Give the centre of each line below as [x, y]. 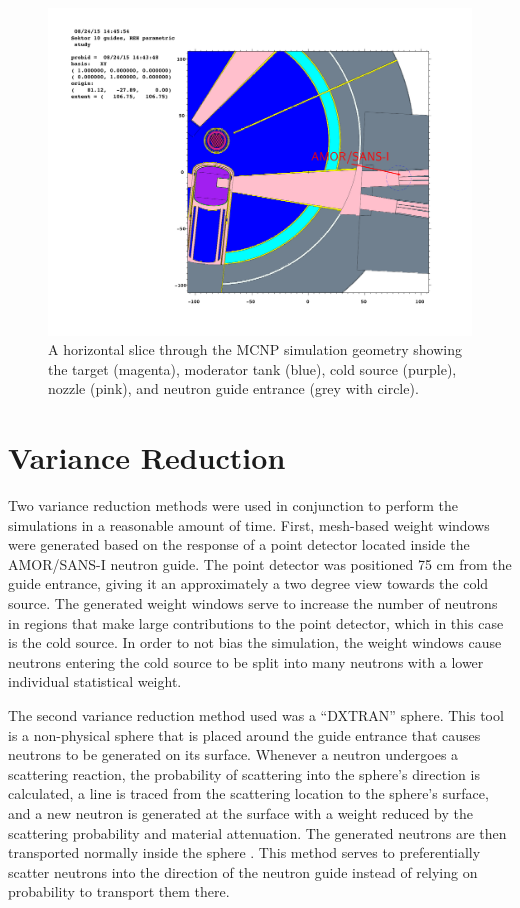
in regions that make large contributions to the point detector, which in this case [256, 622]
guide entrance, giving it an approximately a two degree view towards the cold [248, 583]
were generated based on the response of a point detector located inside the [239, 544]
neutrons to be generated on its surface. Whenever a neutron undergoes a [233, 754]
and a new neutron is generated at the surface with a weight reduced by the [241, 812]
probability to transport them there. [119, 891]
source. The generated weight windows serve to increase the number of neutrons [253, 602]
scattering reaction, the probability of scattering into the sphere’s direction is [244, 773]
